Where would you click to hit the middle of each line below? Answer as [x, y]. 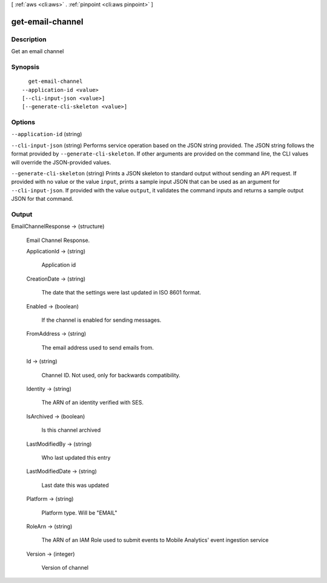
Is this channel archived [71, 430]
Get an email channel [38, 51]
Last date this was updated [75, 485]
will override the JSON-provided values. [61, 162]
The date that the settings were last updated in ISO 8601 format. [121, 293]
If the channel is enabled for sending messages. [101, 320]
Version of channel [65, 568]
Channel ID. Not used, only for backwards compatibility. [111, 375]
